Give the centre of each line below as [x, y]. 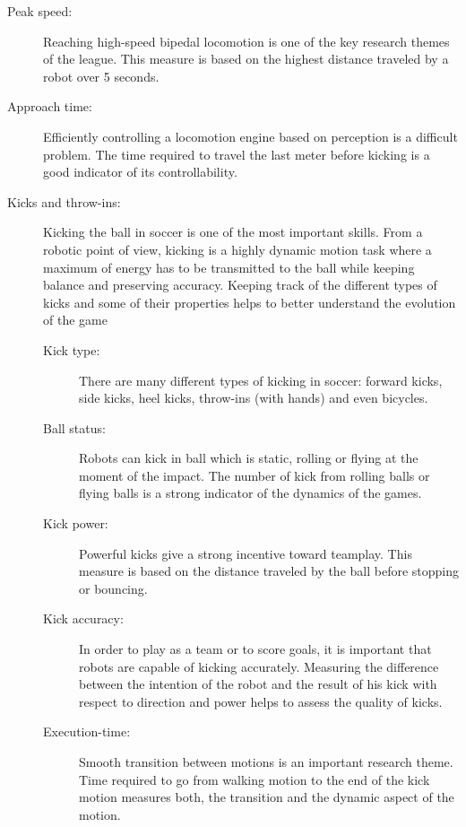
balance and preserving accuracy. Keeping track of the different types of [240, 285]
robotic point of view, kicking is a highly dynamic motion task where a [237, 249]
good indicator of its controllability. [140, 172]
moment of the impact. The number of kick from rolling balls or [255, 475]
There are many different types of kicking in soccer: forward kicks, [261, 380]
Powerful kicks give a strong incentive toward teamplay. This [246, 553]
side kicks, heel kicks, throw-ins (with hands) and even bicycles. [254, 398]
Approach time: [50, 106]
